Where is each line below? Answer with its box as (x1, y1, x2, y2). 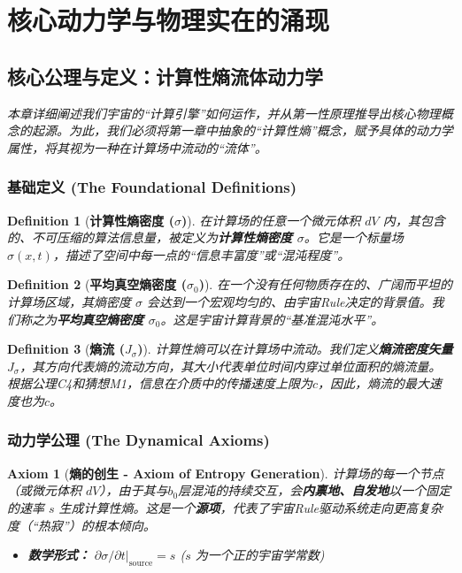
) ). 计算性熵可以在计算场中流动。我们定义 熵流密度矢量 (137, 340, 453, 358)
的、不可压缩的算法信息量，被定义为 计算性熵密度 (7, 228, 292, 247)
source (128, 558, 153, 568)
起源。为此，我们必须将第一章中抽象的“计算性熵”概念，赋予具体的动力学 (31, 121, 453, 140)
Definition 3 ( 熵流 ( (7, 340, 125, 358)
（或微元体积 (7, 481, 81, 500)
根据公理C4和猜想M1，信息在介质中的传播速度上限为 (7, 374, 312, 393)
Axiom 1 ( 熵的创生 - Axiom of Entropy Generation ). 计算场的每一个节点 (7, 463, 444, 482)
